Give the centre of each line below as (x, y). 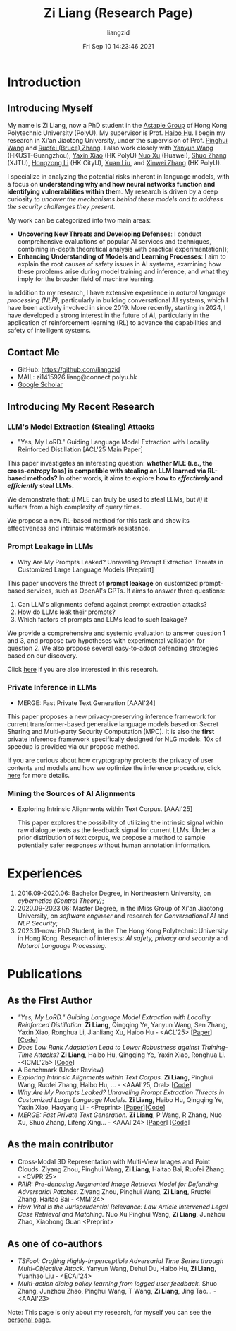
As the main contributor (61, 1145)
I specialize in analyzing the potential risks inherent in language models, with (118, 176)
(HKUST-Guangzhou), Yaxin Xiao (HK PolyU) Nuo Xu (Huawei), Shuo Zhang (117, 155)
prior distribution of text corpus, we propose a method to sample (111, 838)
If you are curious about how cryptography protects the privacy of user (111, 760)
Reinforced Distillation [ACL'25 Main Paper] (80, 449)
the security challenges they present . (61, 206)
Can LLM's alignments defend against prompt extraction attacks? (112, 604)
